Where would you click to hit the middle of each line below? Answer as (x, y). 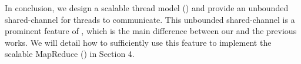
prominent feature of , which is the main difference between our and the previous (151, 31)
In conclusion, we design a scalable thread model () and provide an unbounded (147, 8)
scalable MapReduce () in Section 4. (70, 54)
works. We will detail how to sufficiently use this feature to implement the (138, 42)
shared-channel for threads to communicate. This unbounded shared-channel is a (150, 19)
